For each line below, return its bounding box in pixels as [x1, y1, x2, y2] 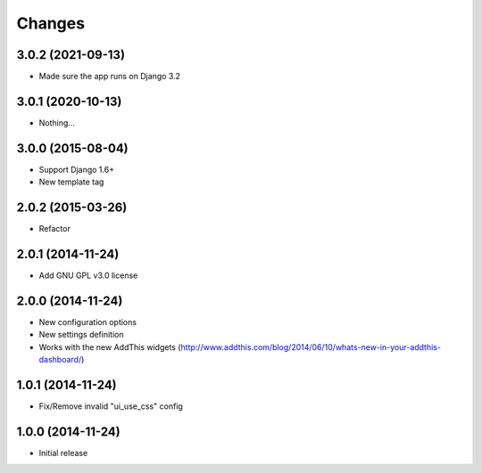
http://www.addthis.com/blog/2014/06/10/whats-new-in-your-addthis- [180, 341, 442, 352]
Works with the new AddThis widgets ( [38, 341, 182, 352]
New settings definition [38, 330, 124, 340]
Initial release [38, 447, 88, 458]
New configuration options [38, 316, 137, 327]
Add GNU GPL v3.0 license [38, 270, 138, 281]
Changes [16, 13, 85, 33]
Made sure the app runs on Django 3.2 [38, 71, 181, 82]
